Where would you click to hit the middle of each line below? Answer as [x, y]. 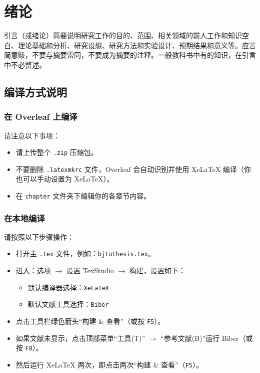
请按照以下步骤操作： [39, 236]
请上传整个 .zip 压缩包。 [57, 152]
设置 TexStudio [90, 270]
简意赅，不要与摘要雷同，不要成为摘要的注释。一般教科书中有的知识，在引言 [130, 55]
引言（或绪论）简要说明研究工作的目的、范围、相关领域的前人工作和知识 [123, 35]
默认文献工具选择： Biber [68, 304]
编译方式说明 [35, 91]
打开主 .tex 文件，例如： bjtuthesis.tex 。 [85, 253]
